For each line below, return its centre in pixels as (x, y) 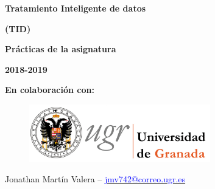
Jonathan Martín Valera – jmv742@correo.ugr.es (95, 179)
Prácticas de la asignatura (61, 49)
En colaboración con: (50, 90)
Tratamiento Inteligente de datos (76, 8)
